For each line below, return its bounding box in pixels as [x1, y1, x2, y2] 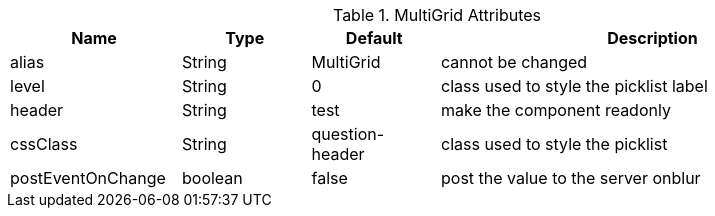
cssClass [10, 134, 78, 154]
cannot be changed [441, 52, 588, 72]
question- [311, 124, 385, 144]
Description [607, 28, 698, 48]
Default [345, 28, 403, 48]
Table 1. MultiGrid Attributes [332, 5, 542, 25]
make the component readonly [441, 100, 671, 120]
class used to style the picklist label [441, 76, 708, 96]
